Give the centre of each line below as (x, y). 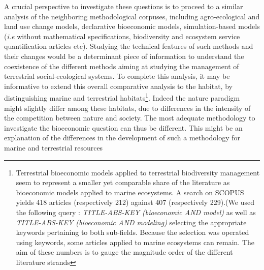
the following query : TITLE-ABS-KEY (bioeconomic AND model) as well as (136, 212)
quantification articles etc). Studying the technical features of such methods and (129, 46)
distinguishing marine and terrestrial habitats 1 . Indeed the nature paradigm (122, 97)
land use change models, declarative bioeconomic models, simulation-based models (132, 26)
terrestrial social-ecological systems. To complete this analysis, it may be (117, 76)
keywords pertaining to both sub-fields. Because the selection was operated (133, 232)
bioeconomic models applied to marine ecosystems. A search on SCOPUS (130, 192)
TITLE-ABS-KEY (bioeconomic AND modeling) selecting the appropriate (131, 222)
